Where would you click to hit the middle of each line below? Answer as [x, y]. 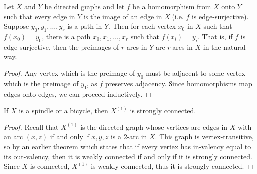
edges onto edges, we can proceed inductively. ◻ [78, 93]
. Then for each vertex [142, 26]
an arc [14, 137]
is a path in [85, 26]
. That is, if [215, 36]
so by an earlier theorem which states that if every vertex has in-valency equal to [128, 146]
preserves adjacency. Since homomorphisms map [178, 83]
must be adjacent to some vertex [195, 73]
